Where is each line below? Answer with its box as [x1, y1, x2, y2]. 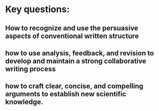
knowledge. [5, 98, 43, 106]
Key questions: [5, 4, 70, 15]
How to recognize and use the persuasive [5, 24, 138, 32]
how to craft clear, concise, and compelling [5, 82, 144, 91]
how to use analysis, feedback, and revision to [5, 49, 154, 57]
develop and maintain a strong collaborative [5, 57, 146, 65]
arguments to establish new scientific [5, 90, 127, 98]
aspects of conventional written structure [5, 31, 139, 40]
